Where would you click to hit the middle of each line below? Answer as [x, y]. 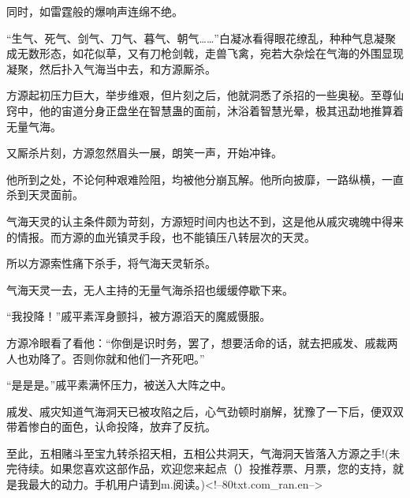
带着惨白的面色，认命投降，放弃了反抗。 [111, 427]
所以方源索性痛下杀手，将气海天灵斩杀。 [111, 263]
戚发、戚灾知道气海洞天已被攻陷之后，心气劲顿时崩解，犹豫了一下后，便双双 [205, 411]
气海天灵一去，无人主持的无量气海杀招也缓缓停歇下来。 [150, 289]
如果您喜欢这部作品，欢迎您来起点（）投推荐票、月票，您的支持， [221, 468]
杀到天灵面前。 [45, 195]
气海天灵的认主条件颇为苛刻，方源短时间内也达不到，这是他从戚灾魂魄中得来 [205, 221]
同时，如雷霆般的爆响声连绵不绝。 [95, 11]
